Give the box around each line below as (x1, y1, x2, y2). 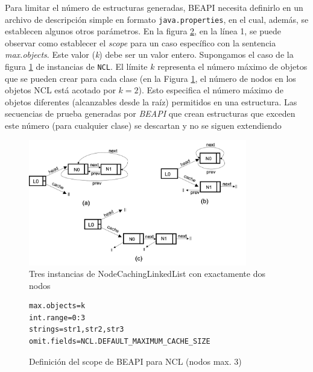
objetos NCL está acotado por (5, 84, 116, 96)
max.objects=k (29, 302, 86, 311)
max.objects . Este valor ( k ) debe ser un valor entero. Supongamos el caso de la (5, 48, 294, 61)
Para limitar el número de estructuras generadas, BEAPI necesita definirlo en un (5, 1, 303, 13)
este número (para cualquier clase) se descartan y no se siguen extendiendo (5, 119, 282, 132)
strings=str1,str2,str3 (29, 325, 124, 334)
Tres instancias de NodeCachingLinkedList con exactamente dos (29, 267, 265, 280)
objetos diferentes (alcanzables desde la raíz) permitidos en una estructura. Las (5, 95, 297, 108)
